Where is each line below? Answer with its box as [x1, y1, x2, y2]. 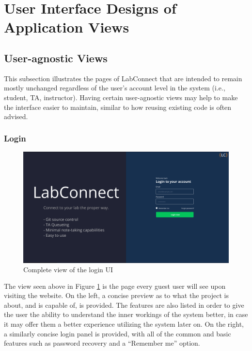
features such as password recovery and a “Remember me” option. [4, 338, 200, 348]
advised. [4, 111, 28, 122]
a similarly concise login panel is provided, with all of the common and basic [4, 328, 231, 338]
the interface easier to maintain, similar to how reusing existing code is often [4, 102, 232, 112]
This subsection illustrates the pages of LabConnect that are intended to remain [4, 73, 242, 83]
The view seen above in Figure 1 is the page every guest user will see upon [4, 281, 226, 291]
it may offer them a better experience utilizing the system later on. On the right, [4, 319, 244, 329]
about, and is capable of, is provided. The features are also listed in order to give [4, 299, 244, 310]
